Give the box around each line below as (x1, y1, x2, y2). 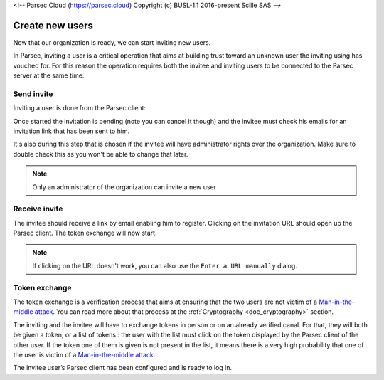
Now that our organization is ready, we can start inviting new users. (13, 38, 211, 46)
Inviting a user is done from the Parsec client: (13, 104, 146, 112)
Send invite (13, 89, 53, 99)
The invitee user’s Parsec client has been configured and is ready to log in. (13, 364, 233, 372)
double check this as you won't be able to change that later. (13, 149, 188, 158)
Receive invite (13, 204, 63, 213)
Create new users (13, 19, 94, 31)
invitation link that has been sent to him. (13, 127, 130, 135)
